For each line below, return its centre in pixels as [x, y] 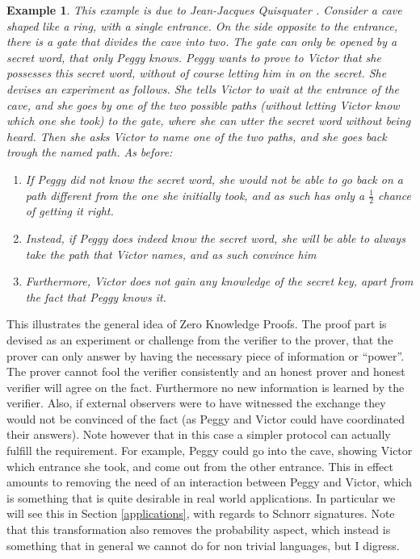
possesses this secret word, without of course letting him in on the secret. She [197, 73]
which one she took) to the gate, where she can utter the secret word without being [209, 121]
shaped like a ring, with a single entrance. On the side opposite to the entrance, [202, 25]
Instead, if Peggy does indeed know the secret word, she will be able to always [215, 238]
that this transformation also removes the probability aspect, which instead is [199, 530]
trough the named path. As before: [90, 152]
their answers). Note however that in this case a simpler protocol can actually [199, 434]
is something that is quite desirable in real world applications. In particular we [201, 497]
